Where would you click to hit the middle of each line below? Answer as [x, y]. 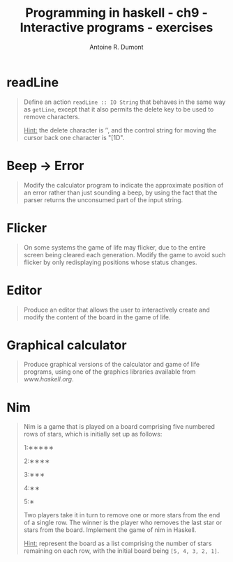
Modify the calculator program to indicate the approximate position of [123, 185]
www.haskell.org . [48, 379]
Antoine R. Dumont [116, 47]
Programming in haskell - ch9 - [116, 13]
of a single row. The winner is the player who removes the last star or [123, 523]
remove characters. [52, 116]
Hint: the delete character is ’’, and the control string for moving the [120, 130]
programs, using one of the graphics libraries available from [110, 372]
